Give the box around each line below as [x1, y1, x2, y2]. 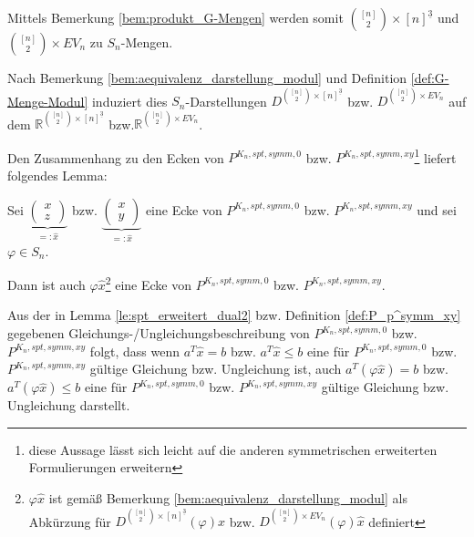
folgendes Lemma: [7, 166, 108, 185]
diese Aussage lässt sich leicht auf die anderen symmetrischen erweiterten [28, 439, 438, 459]
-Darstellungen [185, 91, 267, 110]
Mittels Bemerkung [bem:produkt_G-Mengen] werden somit [7, 8, 344, 26]
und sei [417, 200, 457, 219]
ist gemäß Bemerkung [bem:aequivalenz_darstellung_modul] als [48, 489, 407, 508]
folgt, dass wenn [89, 341, 180, 360]
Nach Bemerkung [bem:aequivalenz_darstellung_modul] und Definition [7, 68, 407, 87]
